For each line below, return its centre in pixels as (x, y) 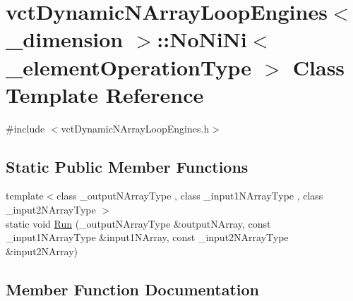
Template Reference (105, 94)
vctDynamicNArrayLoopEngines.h (135, 128)
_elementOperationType (129, 67)
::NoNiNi (202, 39)
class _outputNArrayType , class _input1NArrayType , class (190, 196)
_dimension (65, 39)
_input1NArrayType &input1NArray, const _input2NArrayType (147, 237)
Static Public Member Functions (127, 166)
